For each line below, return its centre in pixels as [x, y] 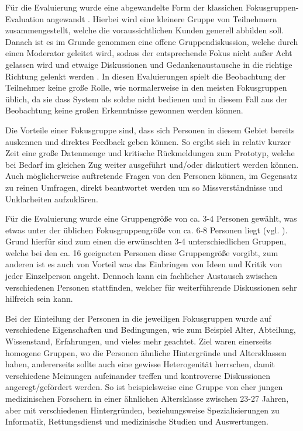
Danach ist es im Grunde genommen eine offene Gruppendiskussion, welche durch [152, 41]
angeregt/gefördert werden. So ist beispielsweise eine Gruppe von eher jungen [144, 387]
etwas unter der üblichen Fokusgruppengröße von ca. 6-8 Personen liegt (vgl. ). [147, 230]
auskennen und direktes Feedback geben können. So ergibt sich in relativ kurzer [148, 141]
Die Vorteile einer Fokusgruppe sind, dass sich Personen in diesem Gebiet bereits [150, 130]
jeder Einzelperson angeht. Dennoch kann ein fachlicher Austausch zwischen [142, 276]
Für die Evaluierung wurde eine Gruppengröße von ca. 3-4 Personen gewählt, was [151, 218]
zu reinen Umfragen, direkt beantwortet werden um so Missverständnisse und [144, 187]
